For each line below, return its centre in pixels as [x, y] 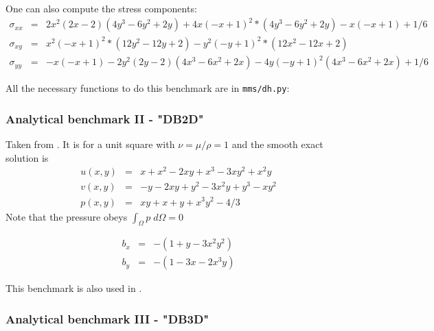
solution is [27, 157]
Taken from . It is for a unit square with [90, 144]
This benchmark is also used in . [74, 288]
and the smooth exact [277, 144]
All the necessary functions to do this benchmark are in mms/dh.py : [148, 88]
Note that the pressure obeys [67, 216]
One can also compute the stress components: [101, 8]
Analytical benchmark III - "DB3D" [107, 318]
